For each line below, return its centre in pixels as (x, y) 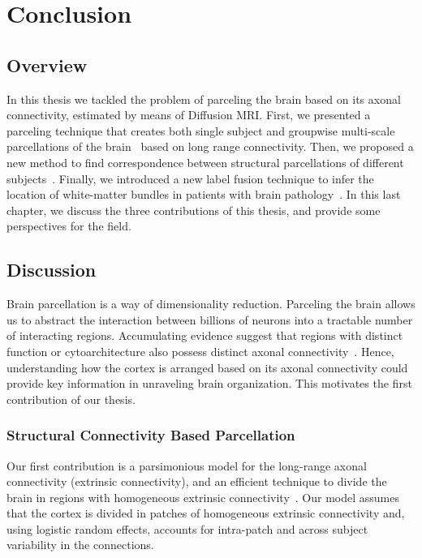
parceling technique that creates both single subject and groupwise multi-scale (201, 130)
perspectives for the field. (69, 226)
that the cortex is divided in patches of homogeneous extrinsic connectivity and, (206, 513)
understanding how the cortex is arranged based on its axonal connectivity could (207, 367)
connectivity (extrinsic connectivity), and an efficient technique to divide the (197, 481)
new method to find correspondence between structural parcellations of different (205, 162)
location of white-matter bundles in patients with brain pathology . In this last (204, 194)
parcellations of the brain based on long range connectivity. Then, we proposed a (210, 146)
